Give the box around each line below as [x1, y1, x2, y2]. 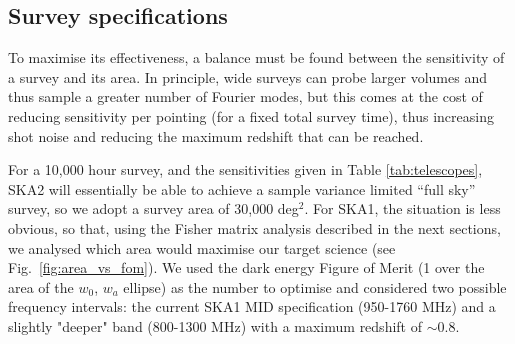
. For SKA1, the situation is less [304, 198, 501, 219]
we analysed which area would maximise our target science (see [8, 237, 396, 258]
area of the [8, 276, 74, 297]
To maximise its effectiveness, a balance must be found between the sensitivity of [8, 47, 505, 68]
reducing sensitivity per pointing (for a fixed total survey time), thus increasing [8, 105, 494, 126]
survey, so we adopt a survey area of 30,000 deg [8, 198, 299, 219]
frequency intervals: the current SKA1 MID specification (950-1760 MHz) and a [8, 296, 496, 317]
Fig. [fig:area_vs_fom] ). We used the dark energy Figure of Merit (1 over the [8, 257, 485, 278]
